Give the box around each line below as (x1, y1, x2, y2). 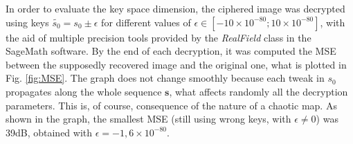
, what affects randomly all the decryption (169, 84, 348, 98)
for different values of (101, 15, 191, 29)
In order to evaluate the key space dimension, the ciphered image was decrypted (6, 1, 345, 15)
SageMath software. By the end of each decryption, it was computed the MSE (6, 44, 336, 58)
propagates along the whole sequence (6, 84, 162, 98)
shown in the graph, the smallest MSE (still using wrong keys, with (6, 111, 291, 126)
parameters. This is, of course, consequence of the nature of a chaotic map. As (6, 98, 337, 112)
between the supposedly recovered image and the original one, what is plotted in (6, 57, 347, 71)
